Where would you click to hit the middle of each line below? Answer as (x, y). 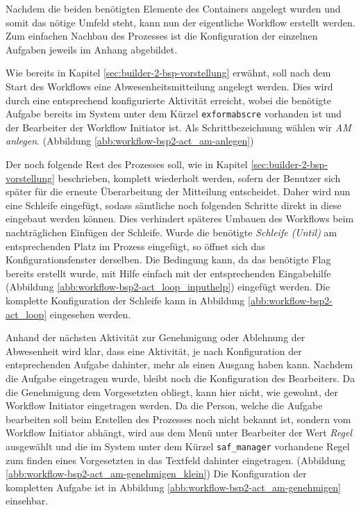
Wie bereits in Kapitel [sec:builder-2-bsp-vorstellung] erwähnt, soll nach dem (168, 73)
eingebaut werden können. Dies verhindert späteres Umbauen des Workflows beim (180, 219)
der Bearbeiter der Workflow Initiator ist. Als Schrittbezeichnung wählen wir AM (178, 127)
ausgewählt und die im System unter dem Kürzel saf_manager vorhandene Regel (178, 446)
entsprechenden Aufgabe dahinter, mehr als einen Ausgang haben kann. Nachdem (179, 364)
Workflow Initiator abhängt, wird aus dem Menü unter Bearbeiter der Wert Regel (179, 433)
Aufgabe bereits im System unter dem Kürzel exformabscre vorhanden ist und (174, 114)
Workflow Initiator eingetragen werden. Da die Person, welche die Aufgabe (164, 405)
